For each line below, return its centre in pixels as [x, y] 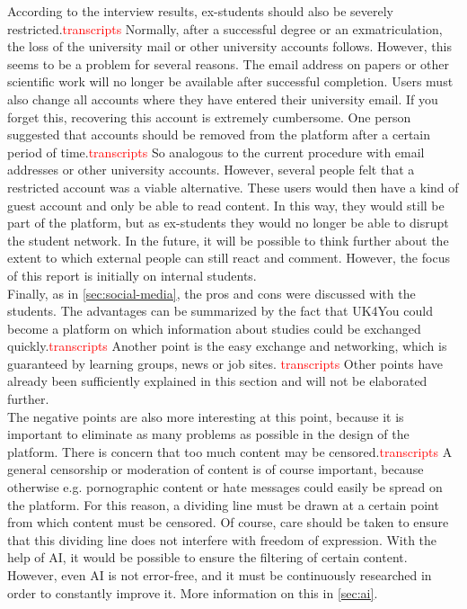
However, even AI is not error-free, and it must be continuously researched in [220, 575]
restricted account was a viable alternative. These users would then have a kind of [233, 187]
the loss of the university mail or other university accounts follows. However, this [229, 46]
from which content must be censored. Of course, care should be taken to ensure [228, 522]
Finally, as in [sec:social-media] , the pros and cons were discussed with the [211, 293]
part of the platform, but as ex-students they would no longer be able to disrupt [228, 223]
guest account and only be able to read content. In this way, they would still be [226, 205]
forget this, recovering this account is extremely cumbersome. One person [209, 116]
